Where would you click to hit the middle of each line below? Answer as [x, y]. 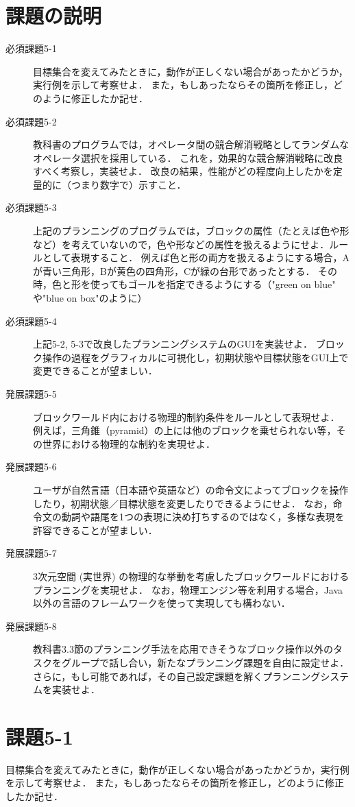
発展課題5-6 [31, 467]
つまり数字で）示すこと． [128, 184]
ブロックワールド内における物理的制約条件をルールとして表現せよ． [186, 417]
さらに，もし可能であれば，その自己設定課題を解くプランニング [177, 676]
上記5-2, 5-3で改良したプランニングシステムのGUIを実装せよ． [173, 344]
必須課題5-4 [31, 321]
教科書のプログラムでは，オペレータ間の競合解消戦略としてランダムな [191, 144]
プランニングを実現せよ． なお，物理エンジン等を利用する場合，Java [188, 589]
